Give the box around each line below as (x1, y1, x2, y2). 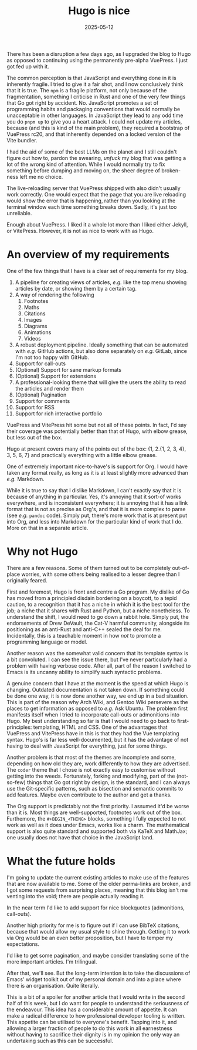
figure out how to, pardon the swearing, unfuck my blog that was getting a (6, 154, 186, 161)
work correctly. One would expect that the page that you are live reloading (6, 191, 186, 198)
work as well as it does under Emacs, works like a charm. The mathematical (6, 821, 189, 828)
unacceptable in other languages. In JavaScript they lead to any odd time (6, 112, 184, 119)
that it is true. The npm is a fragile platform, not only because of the (6, 86, 167, 94)
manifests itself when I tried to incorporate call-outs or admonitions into (6, 711, 180, 718)
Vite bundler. (6, 136, 38, 144)
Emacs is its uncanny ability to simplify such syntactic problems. (6, 668, 162, 675)
